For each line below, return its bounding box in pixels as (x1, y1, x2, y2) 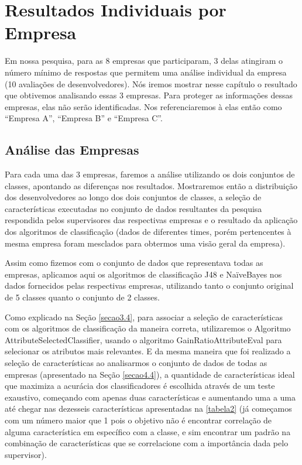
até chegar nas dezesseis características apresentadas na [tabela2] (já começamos (5, 402, 292, 415)
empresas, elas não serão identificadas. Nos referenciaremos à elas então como (5, 100, 282, 112)
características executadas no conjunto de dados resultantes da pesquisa (5, 202, 262, 214)
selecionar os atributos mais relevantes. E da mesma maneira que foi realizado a (5, 345, 291, 357)
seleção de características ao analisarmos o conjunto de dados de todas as (5, 356, 267, 368)
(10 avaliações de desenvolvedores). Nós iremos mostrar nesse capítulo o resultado (5, 77, 297, 90)
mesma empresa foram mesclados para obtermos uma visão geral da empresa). (5, 237, 286, 249)
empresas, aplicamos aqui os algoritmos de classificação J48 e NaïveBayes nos (5, 268, 282, 280)
